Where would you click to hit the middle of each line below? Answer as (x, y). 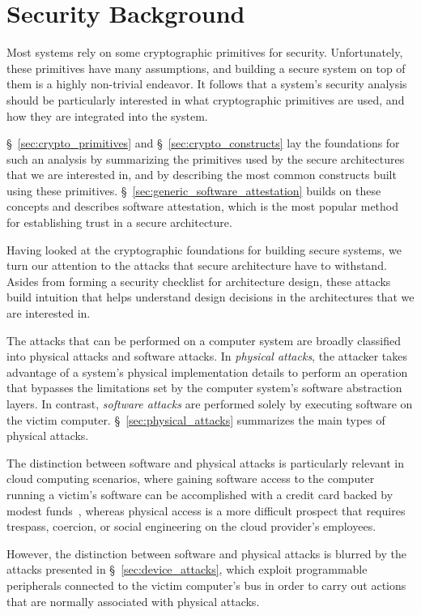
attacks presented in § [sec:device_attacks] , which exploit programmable (187, 569)
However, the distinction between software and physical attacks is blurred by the (207, 553)
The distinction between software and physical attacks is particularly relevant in (205, 462)
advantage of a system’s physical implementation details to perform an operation (207, 372)
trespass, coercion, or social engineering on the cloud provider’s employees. (191, 526)
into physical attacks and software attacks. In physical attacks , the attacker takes (207, 356)
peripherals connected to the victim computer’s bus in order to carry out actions (206, 585)
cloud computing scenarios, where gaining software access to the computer (191, 478)
